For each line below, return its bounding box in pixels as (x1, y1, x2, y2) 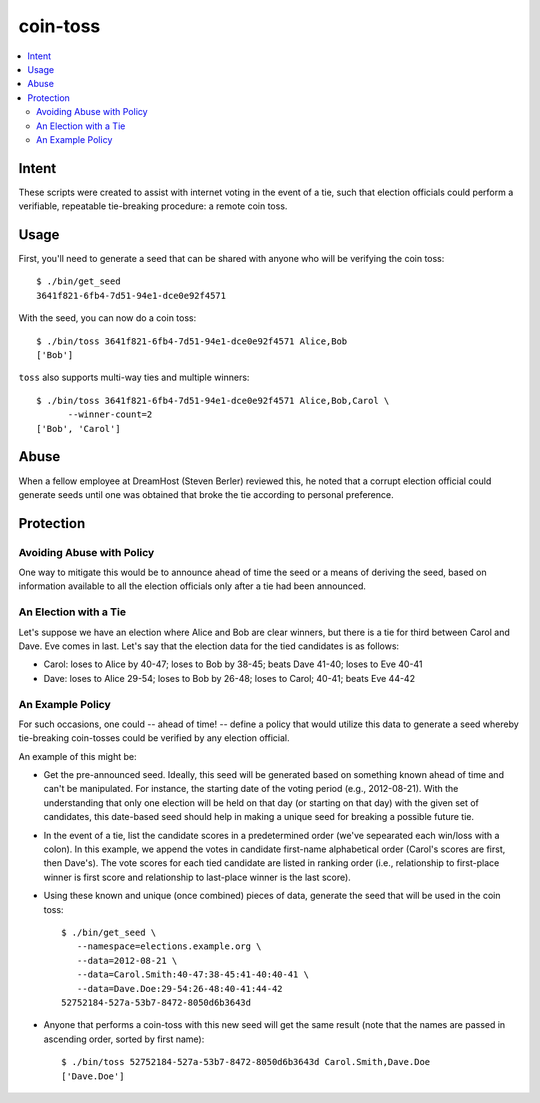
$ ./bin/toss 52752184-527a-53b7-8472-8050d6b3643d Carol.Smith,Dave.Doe (61, 1056, 431, 1068)
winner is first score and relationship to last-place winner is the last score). (43, 871, 352, 883)
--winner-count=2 (67, 409, 153, 420)
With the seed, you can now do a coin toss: (18, 312, 197, 324)
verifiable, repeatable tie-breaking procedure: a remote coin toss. (18, 200, 288, 212)
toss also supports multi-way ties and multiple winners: (18, 371, 250, 384)
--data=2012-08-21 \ (76, 955, 178, 966)
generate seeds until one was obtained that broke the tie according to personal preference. (18, 488, 394, 500)
